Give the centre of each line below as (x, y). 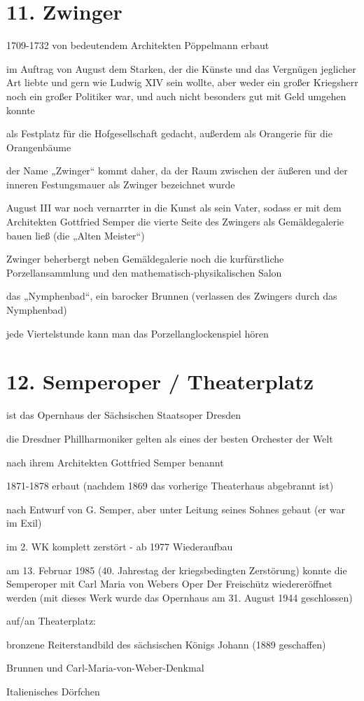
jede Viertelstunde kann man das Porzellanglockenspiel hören (138, 333)
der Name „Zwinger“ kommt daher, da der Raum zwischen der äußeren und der (177, 171)
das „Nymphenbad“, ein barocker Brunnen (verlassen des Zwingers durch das (172, 296)
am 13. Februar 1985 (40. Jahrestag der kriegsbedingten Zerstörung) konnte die (177, 570)
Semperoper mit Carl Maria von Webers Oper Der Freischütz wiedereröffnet (169, 584)
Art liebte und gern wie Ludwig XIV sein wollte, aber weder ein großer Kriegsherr (182, 82)
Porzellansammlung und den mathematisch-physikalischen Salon (144, 272)
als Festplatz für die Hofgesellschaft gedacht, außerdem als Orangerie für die (169, 133)
